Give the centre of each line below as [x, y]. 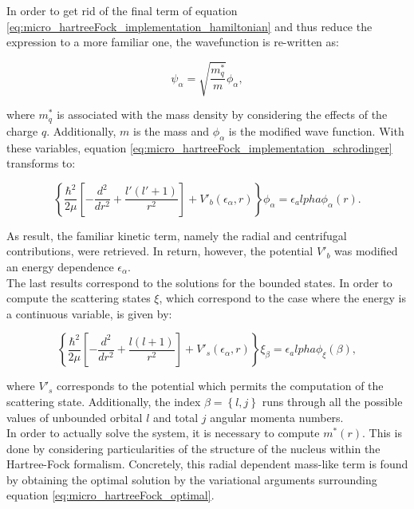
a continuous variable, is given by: [89, 313]
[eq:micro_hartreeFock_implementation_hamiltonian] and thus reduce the [189, 26]
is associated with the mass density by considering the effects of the [222, 114]
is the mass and [172, 130]
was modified [366, 251]
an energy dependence [60, 266]
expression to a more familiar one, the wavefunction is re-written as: [173, 42]
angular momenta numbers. [277, 417]
